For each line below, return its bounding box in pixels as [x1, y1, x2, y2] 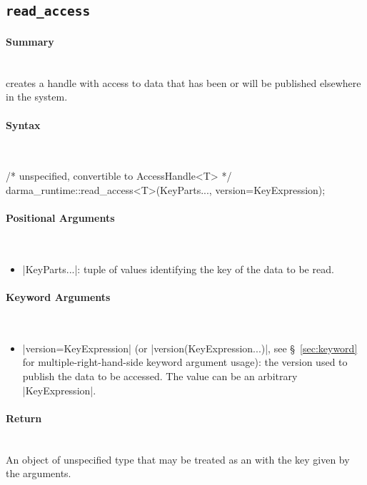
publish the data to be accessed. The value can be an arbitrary [22, 369, 298, 384]
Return [6, 410, 42, 425]
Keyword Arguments [6, 290, 111, 305]
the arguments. [6, 466, 71, 481]
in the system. [6, 89, 68, 104]
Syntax [6, 117, 41, 132]
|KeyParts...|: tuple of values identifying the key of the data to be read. [22, 261, 334, 276]
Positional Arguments [6, 210, 115, 225]
